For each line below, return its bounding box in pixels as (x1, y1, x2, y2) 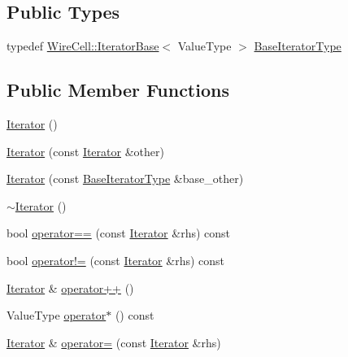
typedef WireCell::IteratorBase (7, 37, 159, 54)
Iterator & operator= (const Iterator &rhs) (7, 333, 221, 350)
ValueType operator (7, 307, 107, 324)
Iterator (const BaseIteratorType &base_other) (7, 170, 244, 187)
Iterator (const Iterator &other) (7, 142, 164, 159)
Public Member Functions (7, 77, 229, 102)
